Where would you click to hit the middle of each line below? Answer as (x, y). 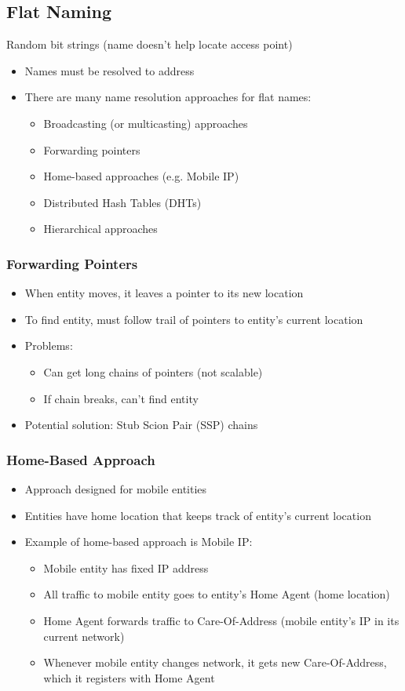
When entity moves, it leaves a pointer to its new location (164, 293)
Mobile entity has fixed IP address (126, 567)
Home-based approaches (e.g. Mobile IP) (141, 176)
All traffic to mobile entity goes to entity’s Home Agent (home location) (217, 594)
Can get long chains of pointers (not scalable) (153, 371)
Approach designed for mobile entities (116, 488)
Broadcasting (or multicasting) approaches (146, 123)
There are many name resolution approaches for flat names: (168, 97)
